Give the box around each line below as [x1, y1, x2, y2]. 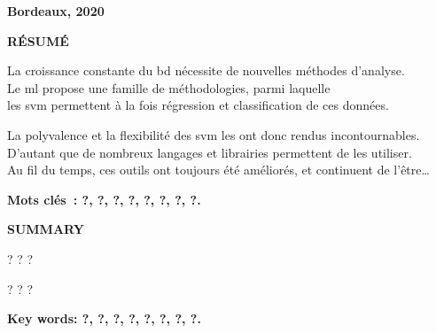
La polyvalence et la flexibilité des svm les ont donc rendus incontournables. [7, 125, 420, 143]
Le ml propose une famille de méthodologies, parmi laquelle [7, 78, 331, 97]
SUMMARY [7, 220, 84, 238]
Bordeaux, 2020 [7, 2, 105, 19]
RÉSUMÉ [7, 31, 69, 50]
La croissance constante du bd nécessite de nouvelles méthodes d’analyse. [7, 61, 405, 80]
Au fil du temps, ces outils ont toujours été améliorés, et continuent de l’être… [7, 160, 430, 179]
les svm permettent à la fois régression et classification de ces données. [7, 96, 389, 114]
